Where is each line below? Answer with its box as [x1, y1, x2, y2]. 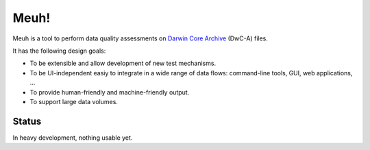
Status [12, 115, 42, 127]
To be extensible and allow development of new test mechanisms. [29, 59, 216, 68]
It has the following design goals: [12, 47, 106, 55]
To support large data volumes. [29, 97, 118, 105]
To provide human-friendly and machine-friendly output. [29, 88, 190, 96]
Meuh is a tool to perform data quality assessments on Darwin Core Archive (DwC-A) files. [12, 34, 269, 42]
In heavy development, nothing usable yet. [12, 134, 133, 142]
